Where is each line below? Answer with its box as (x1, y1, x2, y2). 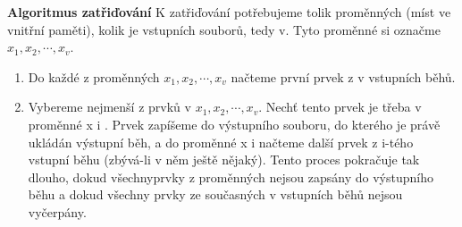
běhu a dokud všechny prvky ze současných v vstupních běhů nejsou (28, 185, 403, 204)
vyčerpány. (28, 202, 87, 221)
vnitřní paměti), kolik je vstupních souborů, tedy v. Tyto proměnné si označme (7, 20, 441, 38)
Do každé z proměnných (28, 67, 160, 86)
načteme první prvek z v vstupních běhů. (231, 67, 456, 86)
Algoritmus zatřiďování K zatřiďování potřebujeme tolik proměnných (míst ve (7, 3, 451, 21)
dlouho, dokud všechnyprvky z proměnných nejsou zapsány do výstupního (28, 167, 433, 186)
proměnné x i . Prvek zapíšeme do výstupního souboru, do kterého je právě (28, 114, 441, 133)
